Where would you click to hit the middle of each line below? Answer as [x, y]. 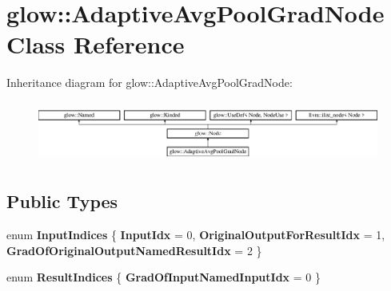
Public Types [62, 201]
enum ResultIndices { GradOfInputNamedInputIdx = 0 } [164, 277]
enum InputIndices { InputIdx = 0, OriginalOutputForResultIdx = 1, [196, 235]
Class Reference [96, 44]
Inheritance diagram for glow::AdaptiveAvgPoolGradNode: [150, 83]
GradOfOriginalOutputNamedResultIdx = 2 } [134, 250]
